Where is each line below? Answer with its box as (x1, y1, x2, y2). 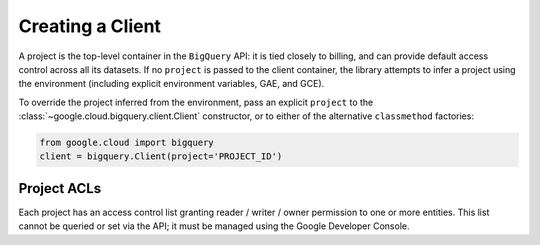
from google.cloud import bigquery (39, 137, 214, 149)
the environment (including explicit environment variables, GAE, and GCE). (18, 78, 325, 90)
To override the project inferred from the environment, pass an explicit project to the (18, 96, 374, 108)
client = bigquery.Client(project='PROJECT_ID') (39, 151, 283, 162)
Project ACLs (18, 180, 102, 197)
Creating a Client (18, 15, 162, 37)
